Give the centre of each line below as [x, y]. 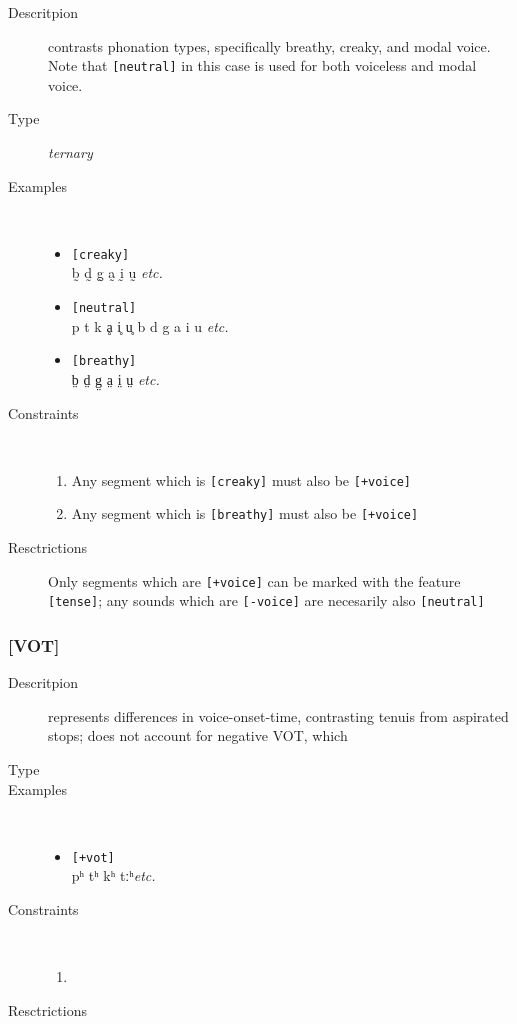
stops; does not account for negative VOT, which [198, 735]
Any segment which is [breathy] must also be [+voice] [245, 513]
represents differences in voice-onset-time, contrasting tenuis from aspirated [278, 715]
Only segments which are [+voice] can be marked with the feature [254, 580]
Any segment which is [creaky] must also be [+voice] [241, 479]
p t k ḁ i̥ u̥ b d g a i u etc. [150, 325]
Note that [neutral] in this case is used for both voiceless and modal [262, 65]
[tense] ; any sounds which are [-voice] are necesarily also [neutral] [266, 600]
